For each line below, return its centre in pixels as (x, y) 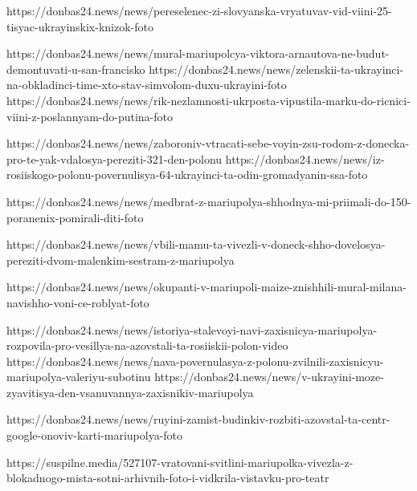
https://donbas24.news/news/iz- (305, 158)
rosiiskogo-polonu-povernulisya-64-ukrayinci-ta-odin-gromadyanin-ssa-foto (187, 174)
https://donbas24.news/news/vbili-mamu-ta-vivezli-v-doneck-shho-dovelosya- (196, 244)
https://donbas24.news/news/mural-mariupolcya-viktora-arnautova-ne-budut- (198, 53)
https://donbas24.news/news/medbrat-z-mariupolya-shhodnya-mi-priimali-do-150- (209, 201)
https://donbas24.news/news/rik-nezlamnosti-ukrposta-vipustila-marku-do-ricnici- (208, 100)
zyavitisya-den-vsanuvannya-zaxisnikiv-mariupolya (130, 392)
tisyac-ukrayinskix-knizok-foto (80, 26)
